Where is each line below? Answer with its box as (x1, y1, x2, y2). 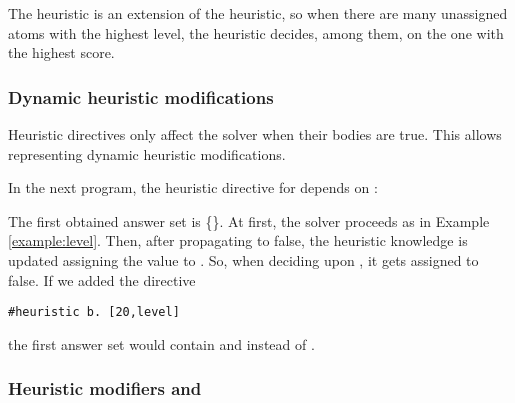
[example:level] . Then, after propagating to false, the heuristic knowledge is (8, 230, 468, 251)
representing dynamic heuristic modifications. (8, 143, 286, 164)
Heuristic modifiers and (8, 376, 202, 401)
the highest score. (8, 42, 115, 63)
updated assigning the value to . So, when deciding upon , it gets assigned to (8, 249, 479, 270)
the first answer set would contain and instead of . (8, 333, 315, 354)
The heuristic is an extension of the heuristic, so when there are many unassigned (8, 3, 508, 23)
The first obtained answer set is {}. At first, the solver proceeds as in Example (8, 210, 490, 231)
